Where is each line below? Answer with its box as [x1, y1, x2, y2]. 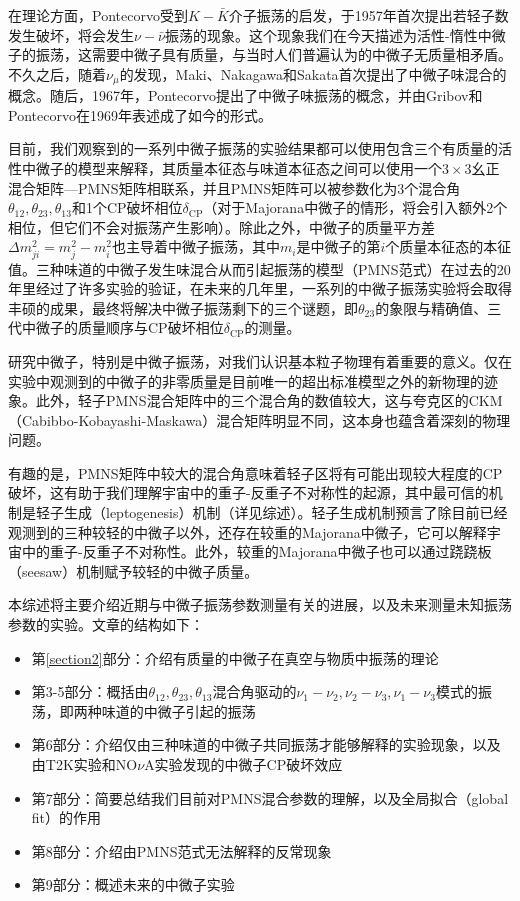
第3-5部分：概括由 [31, 681, 149, 702]
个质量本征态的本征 [385, 236, 512, 257]
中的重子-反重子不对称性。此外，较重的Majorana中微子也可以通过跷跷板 [21, 541, 492, 562]
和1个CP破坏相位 [71, 197, 183, 218]
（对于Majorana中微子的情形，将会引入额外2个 [203, 197, 508, 218]
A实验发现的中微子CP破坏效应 [144, 754, 343, 775]
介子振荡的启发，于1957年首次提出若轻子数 [228, 5, 509, 25]
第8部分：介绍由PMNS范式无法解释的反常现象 [31, 840, 332, 861]
